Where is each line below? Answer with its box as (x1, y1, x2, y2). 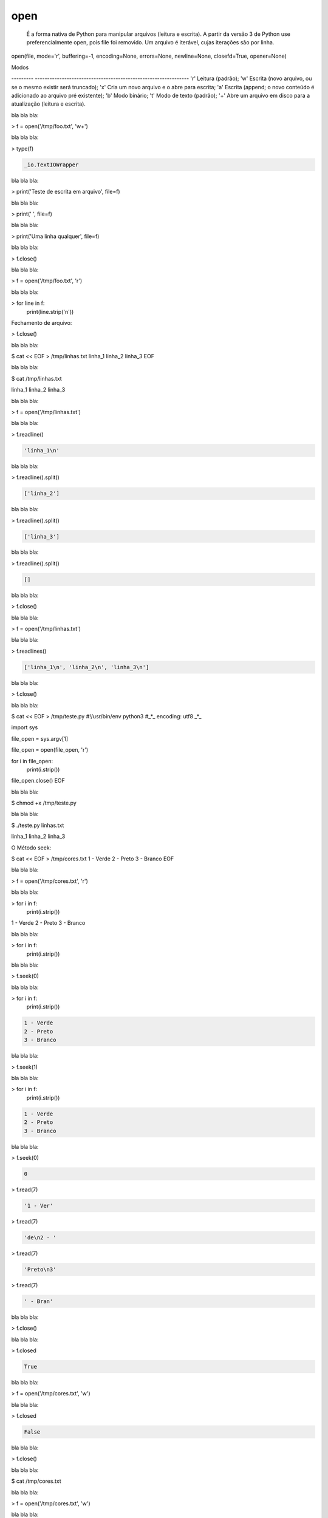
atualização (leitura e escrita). (11, 100, 86, 107)
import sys (11, 724, 38, 731)
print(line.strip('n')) (26, 308, 74, 315)
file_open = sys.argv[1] (11, 735, 68, 742)
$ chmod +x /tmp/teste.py (11, 799, 77, 807)
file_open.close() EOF (11, 777, 65, 785)
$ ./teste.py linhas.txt (11, 822, 64, 829)
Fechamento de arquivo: (11, 319, 72, 326)
